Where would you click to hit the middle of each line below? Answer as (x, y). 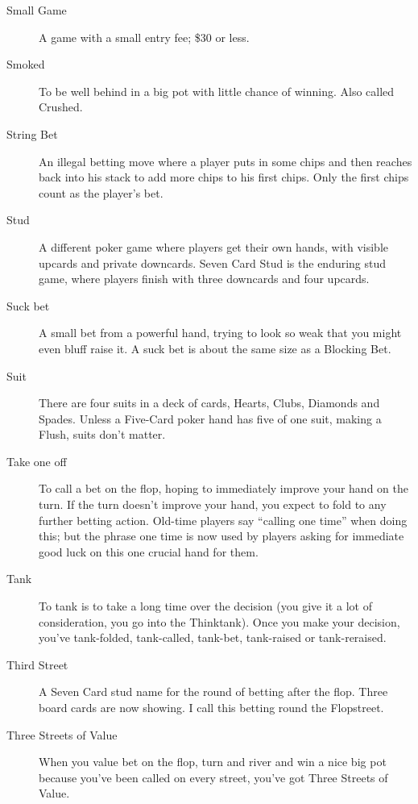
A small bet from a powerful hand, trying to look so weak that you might (220, 333)
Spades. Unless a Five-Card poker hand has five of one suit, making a (210, 418)
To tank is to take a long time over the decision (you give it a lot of (205, 606)
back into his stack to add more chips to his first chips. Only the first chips (224, 177)
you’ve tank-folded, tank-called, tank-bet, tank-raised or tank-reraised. (213, 637)
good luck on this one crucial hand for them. (149, 551)
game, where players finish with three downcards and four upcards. (204, 279)
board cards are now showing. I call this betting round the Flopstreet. (211, 707)
